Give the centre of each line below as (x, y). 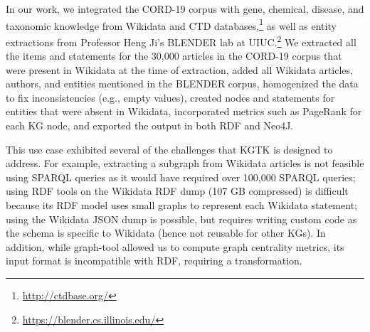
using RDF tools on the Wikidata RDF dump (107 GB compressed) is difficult (177, 191)
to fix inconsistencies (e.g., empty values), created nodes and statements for (170, 97)
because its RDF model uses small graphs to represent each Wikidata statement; (181, 205)
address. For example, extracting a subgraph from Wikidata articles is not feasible (185, 163)
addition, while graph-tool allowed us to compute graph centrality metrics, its (175, 246)
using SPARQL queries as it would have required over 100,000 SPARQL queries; (181, 177)
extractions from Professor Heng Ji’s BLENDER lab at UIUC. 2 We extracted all (181, 41)
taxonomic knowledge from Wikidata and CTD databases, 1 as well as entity (171, 24)
